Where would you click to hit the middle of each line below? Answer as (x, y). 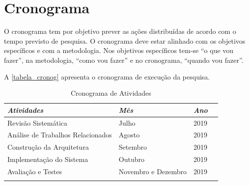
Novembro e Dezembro (153, 171)
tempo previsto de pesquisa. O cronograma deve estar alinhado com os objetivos (125, 40)
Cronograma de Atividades (111, 93)
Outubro (131, 159)
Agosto (129, 135)
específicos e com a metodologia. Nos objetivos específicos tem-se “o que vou (119, 50)
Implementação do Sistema (48, 159)
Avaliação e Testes (35, 171)
